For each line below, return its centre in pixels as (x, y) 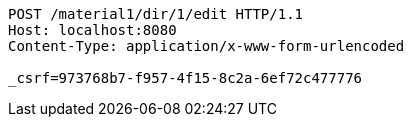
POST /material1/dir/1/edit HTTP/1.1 (156, 14)
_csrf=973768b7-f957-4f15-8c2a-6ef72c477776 (185, 78)
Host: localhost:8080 (92, 30)
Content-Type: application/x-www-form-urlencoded (206, 46)
